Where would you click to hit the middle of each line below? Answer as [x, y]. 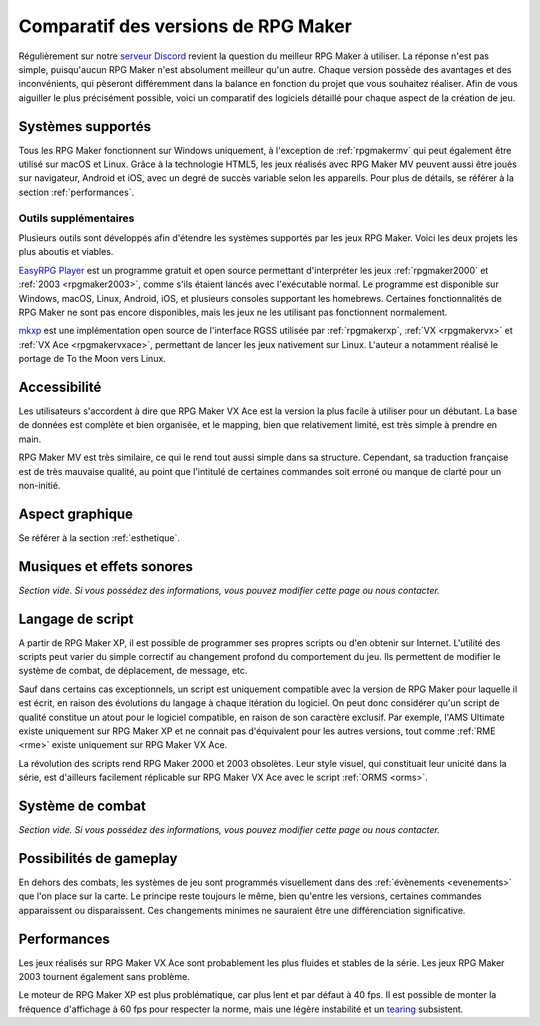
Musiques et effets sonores [106, 566]
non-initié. [39, 485]
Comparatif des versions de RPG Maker [185, 26]
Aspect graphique [76, 513]
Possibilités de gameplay [98, 858]
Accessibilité [60, 386]
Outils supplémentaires [76, 218]
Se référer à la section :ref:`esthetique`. [99, 537]
